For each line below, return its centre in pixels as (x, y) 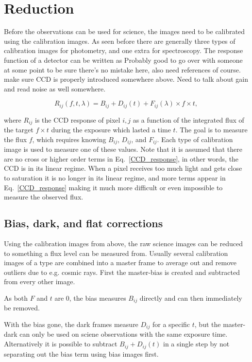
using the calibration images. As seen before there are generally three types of (120, 41)
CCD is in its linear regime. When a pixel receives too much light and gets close (123, 168)
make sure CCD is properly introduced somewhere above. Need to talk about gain (126, 79)
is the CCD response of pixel (78, 119)
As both (16, 298)
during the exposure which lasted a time (111, 130)
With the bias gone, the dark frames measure (71, 324)
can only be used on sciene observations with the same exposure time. (124, 334)
